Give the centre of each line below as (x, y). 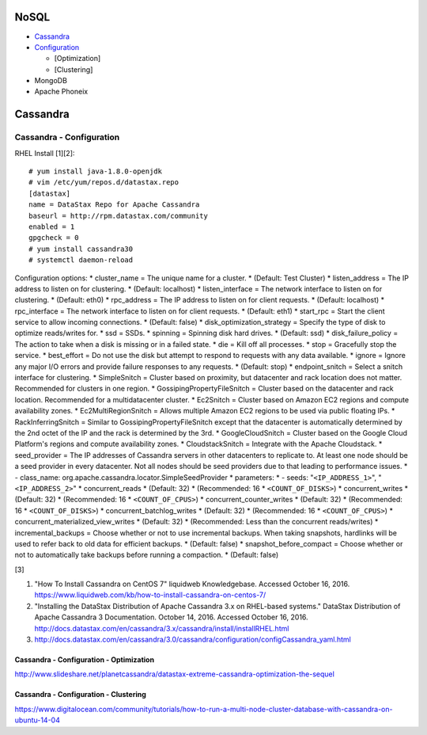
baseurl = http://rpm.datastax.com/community (119, 215)
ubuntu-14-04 (38, 720)
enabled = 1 (52, 227)
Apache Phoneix (61, 92)
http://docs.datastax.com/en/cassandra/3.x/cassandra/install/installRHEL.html (162, 628)
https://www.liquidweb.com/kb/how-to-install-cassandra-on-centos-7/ (150, 595)
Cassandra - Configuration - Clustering (80, 695)
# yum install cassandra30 (81, 249)
